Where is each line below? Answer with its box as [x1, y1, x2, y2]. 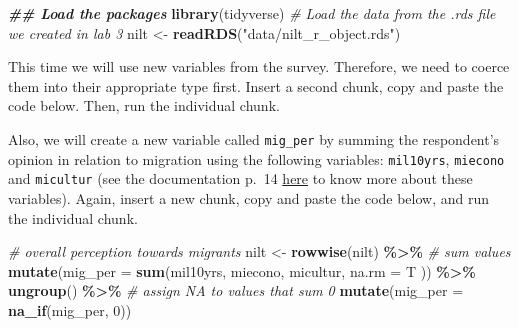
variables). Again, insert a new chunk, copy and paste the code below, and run [8, 187, 490, 208]
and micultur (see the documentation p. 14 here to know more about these [8, 168, 473, 189]
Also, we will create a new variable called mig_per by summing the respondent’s [8, 128, 500, 149]
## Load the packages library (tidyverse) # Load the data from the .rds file [8, 3, 496, 23]
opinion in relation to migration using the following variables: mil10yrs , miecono [8, 148, 505, 169]
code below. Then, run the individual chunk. [8, 95, 280, 116]
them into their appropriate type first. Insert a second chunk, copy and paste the [8, 75, 504, 96]
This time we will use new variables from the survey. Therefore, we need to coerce [8, 56, 510, 77]
